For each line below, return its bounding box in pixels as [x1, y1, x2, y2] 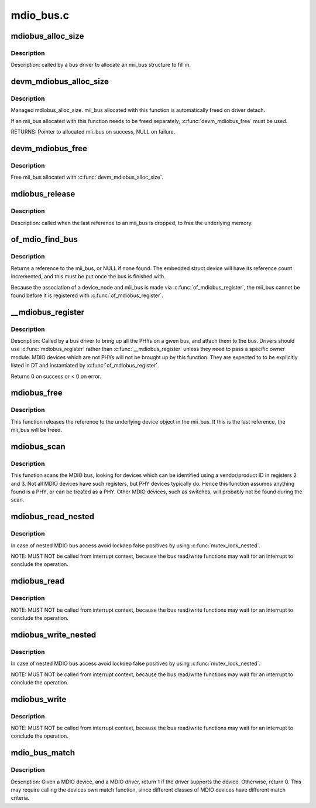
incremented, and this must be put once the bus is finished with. [11, 273, 166, 280]
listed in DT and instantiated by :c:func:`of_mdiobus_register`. [11, 362, 159, 369]
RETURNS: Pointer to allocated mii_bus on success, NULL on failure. [11, 128, 176, 135]
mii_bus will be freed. [11, 427, 63, 434]
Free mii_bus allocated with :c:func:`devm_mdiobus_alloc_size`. [11, 173, 164, 181]
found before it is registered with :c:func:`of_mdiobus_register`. [11, 292, 163, 299]
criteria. [11, 795, 30, 802]
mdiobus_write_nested [11, 630, 97, 640]
